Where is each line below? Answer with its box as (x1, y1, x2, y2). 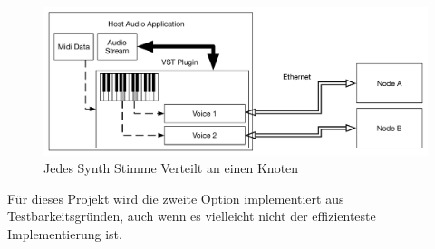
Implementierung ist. (7, 224, 122, 243)
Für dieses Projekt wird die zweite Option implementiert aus (7, 188, 344, 207)
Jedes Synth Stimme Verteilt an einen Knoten (43, 158, 299, 177)
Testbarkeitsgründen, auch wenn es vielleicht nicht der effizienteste (7, 206, 376, 225)
